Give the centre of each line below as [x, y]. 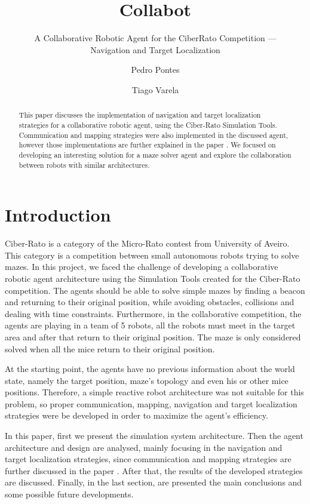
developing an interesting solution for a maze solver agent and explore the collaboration [155, 154]
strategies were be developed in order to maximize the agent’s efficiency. [136, 415]
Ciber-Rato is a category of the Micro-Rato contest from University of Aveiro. [147, 243]
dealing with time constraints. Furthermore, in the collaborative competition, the [153, 313]
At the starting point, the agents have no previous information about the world [150, 369]
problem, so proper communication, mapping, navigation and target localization [151, 403]
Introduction [58, 215]
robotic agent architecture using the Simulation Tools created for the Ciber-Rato [153, 278]
